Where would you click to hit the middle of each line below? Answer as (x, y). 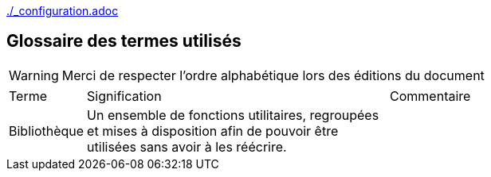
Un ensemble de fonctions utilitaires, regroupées (233, 115)
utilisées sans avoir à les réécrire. (187, 146)
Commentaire (430, 96)
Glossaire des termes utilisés (124, 41)
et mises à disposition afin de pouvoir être (213, 131)
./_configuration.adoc (63, 11)
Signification (124, 96)
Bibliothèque (47, 131)
